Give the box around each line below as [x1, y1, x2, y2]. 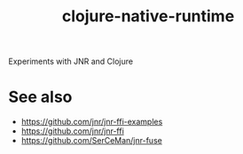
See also [8, 87, 73, 107]
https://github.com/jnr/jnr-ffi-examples [20, 117, 163, 127]
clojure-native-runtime [61, 6, 235, 27]
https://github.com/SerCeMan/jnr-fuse [20, 135, 163, 146]
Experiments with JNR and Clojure [8, 56, 134, 67]
